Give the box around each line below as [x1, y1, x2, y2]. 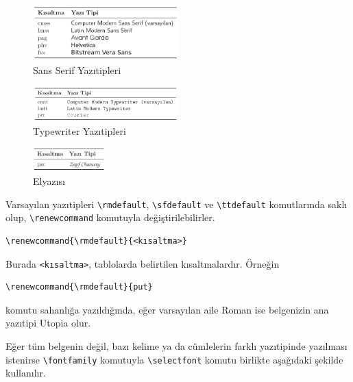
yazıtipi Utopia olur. [5, 316, 91, 330]
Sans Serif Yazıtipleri [33, 62, 121, 77]
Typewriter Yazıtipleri [33, 123, 126, 138]
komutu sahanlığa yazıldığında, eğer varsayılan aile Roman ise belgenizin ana [5, 302, 329, 316]
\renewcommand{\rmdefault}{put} [5, 282, 153, 292]
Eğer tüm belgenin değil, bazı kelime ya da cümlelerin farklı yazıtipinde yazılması [5, 339, 348, 353]
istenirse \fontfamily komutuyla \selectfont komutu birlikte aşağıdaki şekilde [5, 352, 343, 366]
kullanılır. [5, 366, 46, 380]
